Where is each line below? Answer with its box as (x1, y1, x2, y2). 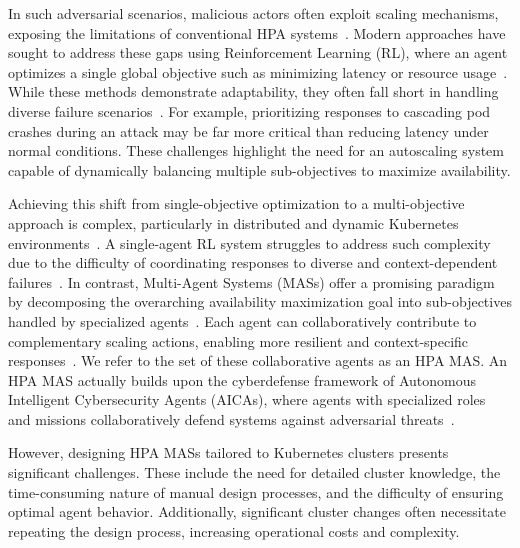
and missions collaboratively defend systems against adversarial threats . (8, 408, 455, 429)
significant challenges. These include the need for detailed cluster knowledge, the (8, 462, 501, 483)
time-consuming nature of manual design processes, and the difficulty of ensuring (8, 481, 504, 502)
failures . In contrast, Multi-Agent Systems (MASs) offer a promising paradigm (8, 271, 495, 292)
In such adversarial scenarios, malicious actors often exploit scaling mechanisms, (8, 3, 499, 23)
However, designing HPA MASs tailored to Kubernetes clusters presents (8, 442, 449, 463)
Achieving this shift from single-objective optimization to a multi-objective (8, 193, 465, 214)
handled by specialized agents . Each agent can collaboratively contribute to (8, 310, 477, 331)
